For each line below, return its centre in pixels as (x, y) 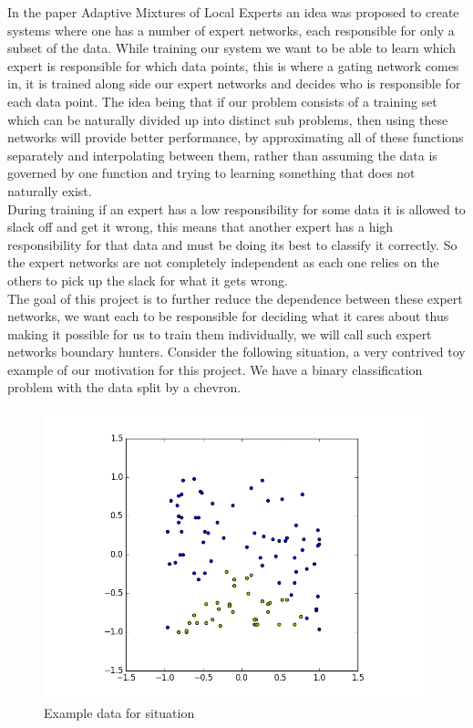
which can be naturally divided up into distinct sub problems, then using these (228, 119)
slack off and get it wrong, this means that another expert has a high (201, 227)
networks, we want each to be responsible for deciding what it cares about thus (228, 316)
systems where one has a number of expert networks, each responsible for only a (231, 30)
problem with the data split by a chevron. (124, 387)
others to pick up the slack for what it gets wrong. (148, 280)
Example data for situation (119, 712)
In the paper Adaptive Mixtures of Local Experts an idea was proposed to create (233, 12)
